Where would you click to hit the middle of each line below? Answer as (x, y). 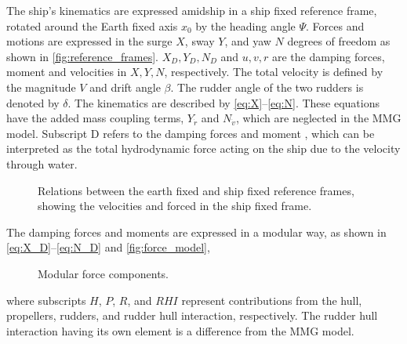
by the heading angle (245, 25)
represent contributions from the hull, (272, 300)
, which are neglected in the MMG (318, 118)
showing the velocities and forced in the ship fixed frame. (175, 206)
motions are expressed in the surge (89, 41)
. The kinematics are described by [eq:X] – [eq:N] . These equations (224, 102)
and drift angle (125, 87)
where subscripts (46, 300)
